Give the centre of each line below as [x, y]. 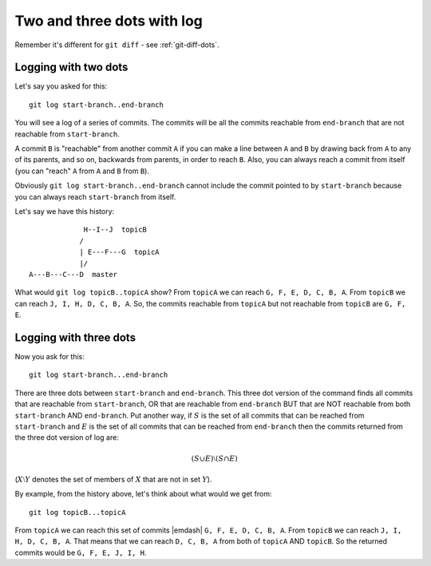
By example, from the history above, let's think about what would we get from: [143, 494]
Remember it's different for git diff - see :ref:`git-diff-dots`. [117, 45]
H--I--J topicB [115, 230]
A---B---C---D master [73, 274]
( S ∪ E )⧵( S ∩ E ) [215, 458]
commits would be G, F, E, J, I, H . [81, 552]
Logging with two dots [71, 67]
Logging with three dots [75, 337]
